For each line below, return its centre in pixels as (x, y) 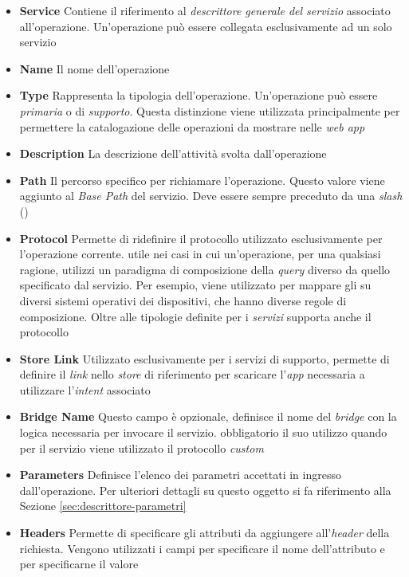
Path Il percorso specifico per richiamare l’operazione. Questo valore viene (202, 180)
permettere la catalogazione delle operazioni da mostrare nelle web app (192, 126)
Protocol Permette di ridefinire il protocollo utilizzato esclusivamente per (201, 238)
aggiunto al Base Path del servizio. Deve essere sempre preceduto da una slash (211, 196)
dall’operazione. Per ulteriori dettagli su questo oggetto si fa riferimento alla (205, 490)
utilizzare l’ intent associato (85, 389)
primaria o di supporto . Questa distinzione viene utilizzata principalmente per (210, 110)
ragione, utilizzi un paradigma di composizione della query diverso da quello (205, 269)
